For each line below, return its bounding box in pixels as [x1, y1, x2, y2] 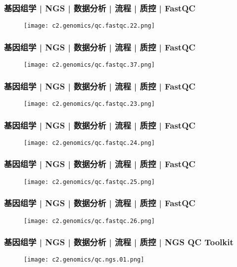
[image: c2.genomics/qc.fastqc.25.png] [24, 178, 155, 185]
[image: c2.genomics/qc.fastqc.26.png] [24, 217, 155, 224]
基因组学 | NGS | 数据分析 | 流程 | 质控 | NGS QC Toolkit [4, 236, 234, 248]
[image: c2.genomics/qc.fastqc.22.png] [24, 22, 155, 30]
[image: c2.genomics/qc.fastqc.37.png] [24, 61, 155, 69]
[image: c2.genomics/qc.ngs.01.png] [24, 256, 144, 264]
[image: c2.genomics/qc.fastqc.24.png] [24, 139, 155, 146]
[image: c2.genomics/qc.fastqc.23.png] [24, 100, 155, 107]
